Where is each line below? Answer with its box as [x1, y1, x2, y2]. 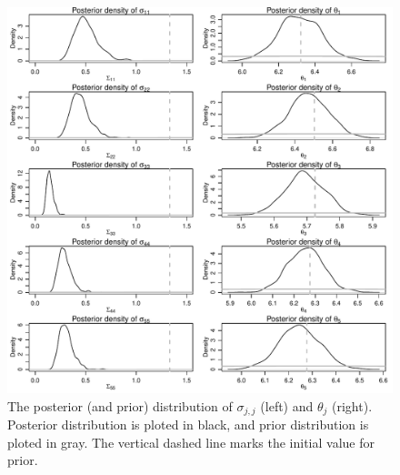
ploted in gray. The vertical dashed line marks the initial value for [7, 432, 375, 451]
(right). [332, 396, 373, 415]
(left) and [260, 396, 314, 415]
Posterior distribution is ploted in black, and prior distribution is [7, 415, 369, 434]
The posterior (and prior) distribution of [7, 396, 233, 415]
